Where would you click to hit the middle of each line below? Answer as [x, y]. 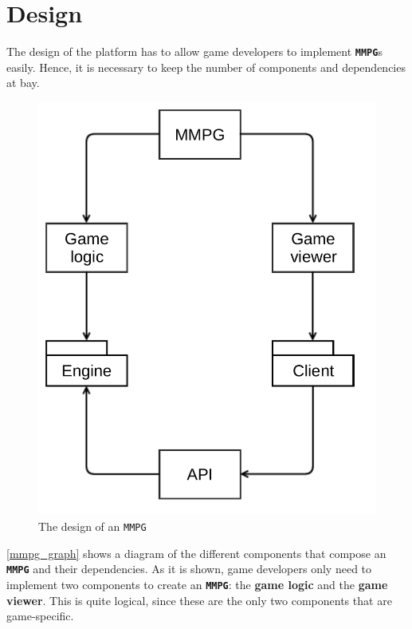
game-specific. [40, 616]
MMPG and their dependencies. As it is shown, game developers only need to [189, 569]
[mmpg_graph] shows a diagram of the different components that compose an [196, 553]
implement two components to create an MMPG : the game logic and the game [197, 584]
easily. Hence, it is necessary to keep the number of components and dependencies [206, 67]
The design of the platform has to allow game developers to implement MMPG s [194, 51]
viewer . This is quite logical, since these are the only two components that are [199, 600]
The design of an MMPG [92, 526]
